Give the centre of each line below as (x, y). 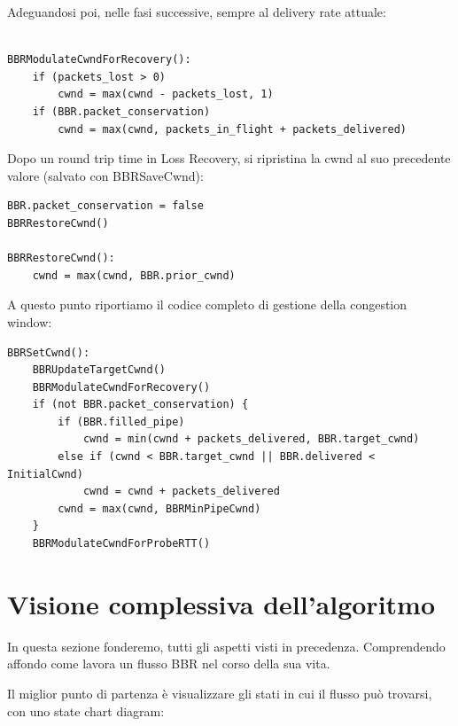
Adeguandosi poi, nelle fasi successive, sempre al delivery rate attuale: (197, 12)
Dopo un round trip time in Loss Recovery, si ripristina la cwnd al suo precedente (229, 158)
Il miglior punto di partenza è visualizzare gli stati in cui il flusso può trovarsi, (220, 693)
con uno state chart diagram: (86, 710)
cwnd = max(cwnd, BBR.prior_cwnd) (134, 275)
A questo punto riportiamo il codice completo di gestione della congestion (207, 304)
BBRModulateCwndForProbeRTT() (121, 544)
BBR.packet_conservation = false (105, 206)
